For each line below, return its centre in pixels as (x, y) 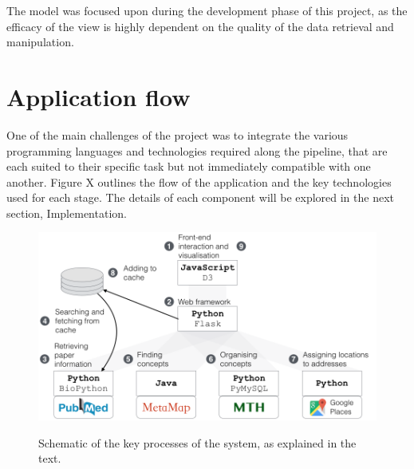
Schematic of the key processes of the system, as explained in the (197, 442)
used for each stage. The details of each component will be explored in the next (200, 197)
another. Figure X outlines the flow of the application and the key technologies (199, 181)
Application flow (99, 96)
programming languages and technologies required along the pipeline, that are (197, 150)
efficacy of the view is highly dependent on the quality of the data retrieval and (200, 26)
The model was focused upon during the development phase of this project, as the (207, 10)
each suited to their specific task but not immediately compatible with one (189, 166)
